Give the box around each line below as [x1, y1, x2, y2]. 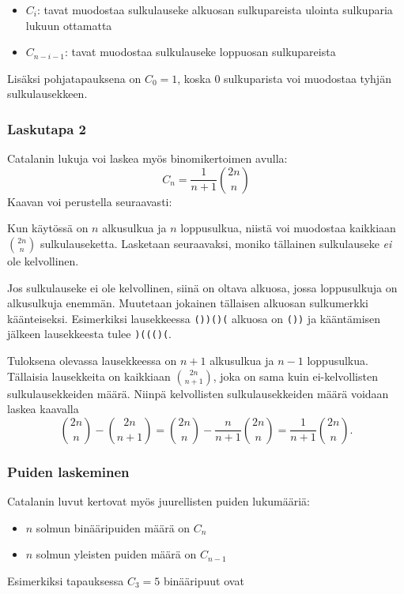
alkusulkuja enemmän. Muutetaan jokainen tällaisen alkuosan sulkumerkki [7, 295, 368, 311]
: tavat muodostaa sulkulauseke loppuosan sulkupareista [64, 43, 336, 60]
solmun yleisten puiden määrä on [36, 546, 197, 562]
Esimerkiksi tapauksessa [7, 572, 124, 588]
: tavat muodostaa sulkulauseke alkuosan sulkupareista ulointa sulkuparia [36, 2, 393, 17]
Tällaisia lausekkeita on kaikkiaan [7, 367, 171, 384]
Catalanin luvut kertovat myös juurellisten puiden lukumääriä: [7, 493, 310, 509]
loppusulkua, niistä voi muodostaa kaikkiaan [180, 220, 396, 236]
